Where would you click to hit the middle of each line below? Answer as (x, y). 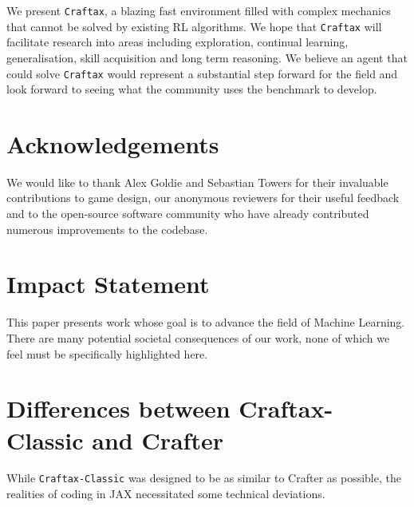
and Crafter (158, 440)
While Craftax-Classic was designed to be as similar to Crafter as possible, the (204, 478)
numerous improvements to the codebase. (107, 229)
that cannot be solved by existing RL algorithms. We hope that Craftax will (194, 26)
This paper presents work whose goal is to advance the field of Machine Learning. (206, 322)
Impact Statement (108, 284)
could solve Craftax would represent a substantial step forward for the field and (202, 73)
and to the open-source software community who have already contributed (188, 214)
